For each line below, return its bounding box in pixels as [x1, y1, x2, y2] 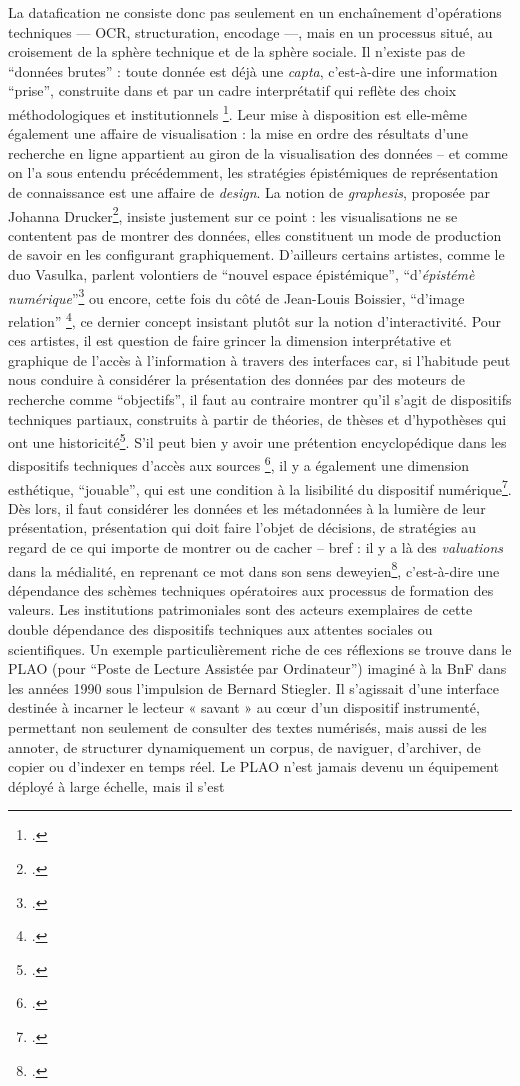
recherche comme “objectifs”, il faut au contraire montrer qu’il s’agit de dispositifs [8, 388, 512, 409]
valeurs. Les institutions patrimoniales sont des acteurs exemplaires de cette [8, 599, 473, 620]
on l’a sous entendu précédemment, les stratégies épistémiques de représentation [8, 162, 498, 183]
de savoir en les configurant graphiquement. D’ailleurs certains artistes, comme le [8, 244, 505, 265]
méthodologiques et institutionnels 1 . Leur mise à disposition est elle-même [8, 100, 467, 124]
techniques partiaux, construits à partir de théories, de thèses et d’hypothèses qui [8, 408, 507, 429]
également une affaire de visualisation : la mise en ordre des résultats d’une [8, 123, 468, 144]
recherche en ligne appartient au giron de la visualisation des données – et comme [8, 142, 508, 163]
